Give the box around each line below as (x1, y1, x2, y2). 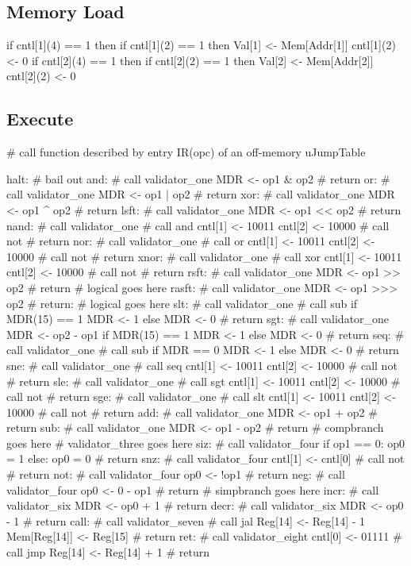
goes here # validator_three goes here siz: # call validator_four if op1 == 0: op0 (6, 434, 405, 451)
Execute (6, 106, 74, 131)
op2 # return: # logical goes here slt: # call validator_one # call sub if (6, 295, 358, 311)
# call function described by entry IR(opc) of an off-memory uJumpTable (6, 144, 366, 160)
